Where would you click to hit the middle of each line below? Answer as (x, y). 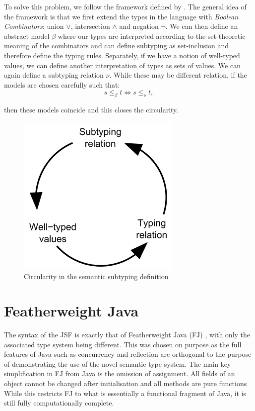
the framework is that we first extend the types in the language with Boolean (121, 16)
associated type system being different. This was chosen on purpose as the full (123, 344)
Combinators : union (34, 26)
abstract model (27, 36)
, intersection (90, 26)
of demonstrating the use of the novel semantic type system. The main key (118, 363)
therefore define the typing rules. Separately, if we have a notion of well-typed (122, 55)
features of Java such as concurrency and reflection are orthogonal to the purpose (128, 354)
